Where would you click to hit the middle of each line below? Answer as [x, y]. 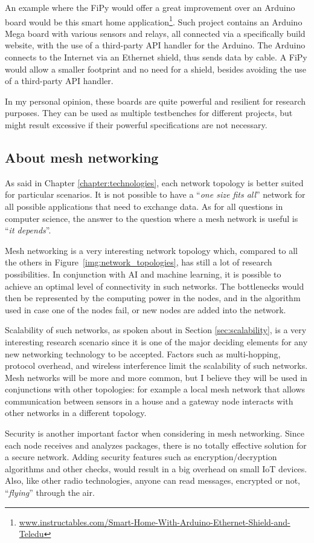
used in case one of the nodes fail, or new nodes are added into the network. [146, 309]
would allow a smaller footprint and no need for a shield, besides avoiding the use [156, 69]
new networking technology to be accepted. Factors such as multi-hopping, [143, 353]
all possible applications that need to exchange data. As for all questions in [144, 206]
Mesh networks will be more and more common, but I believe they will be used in [156, 377]
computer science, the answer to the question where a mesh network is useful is [152, 218]
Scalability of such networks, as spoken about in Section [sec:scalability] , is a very [156, 330]
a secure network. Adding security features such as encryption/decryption [141, 457]
